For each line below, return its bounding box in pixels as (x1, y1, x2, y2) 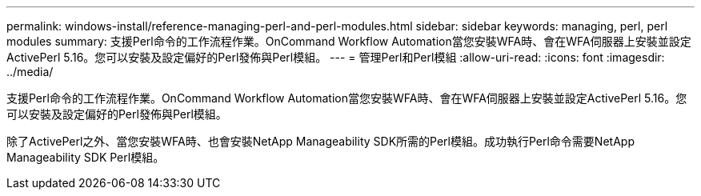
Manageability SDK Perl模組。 (6, 150, 165, 164)
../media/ (6, 65, 54, 78)
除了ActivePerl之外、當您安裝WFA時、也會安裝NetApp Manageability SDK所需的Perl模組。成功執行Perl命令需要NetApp (6, 134, 635, 148)
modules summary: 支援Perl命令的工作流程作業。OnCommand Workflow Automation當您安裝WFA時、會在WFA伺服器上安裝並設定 (6, 34, 691, 48)
